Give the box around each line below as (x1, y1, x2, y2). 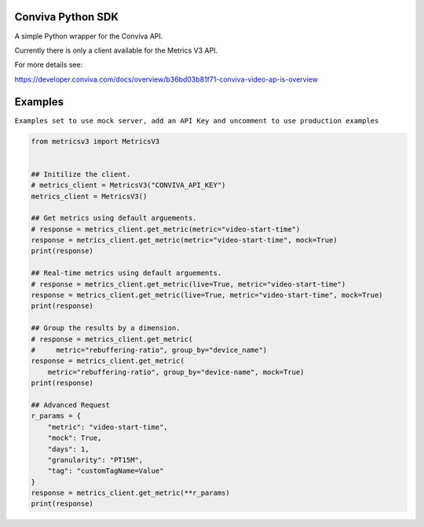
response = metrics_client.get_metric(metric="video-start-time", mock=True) (31, 236, 338, 245)
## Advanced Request (31, 401, 110, 409)
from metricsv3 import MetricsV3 (31, 137, 160, 145)
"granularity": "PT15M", (47, 456, 144, 464)
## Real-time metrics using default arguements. (31, 269, 222, 278)
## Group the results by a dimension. (31, 324, 181, 333)
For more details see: (14, 60, 83, 70)
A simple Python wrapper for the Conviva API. (14, 31, 163, 41)
